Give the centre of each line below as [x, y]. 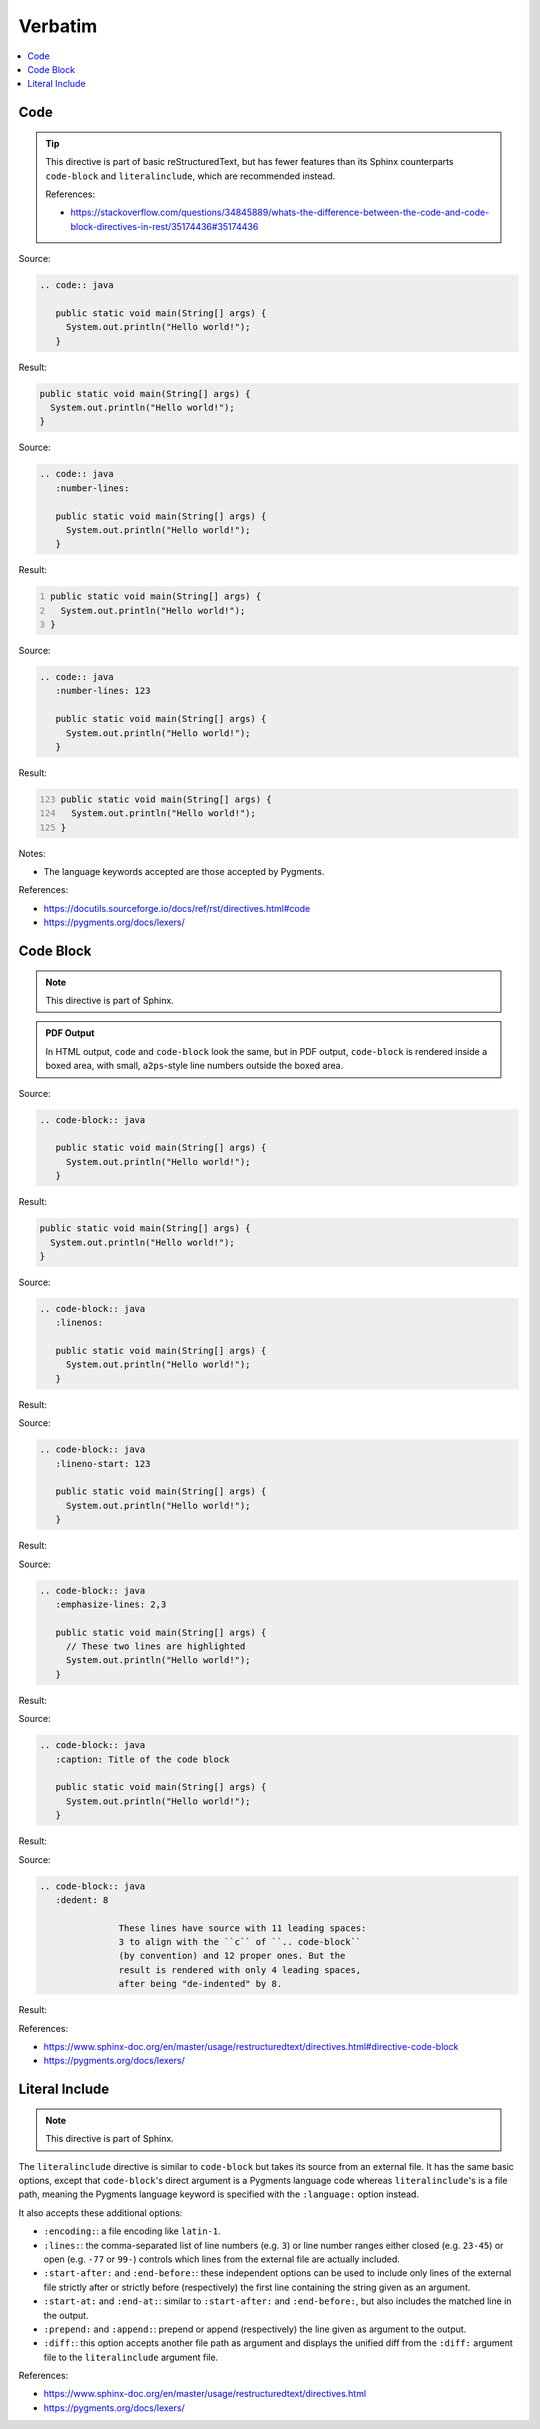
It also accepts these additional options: [100, 2212]
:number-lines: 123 [103, 691]
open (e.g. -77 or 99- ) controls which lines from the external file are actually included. [221, 2259]
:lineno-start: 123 [103, 1463]
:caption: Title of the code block [142, 1759]
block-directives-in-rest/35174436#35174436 [164, 226]
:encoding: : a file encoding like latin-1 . [132, 2231]
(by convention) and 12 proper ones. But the [232, 1956]
